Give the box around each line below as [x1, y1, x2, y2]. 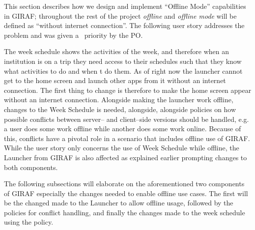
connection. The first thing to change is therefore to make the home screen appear [4, 85, 252, 95]
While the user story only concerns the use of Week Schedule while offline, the [4, 143, 239, 153]
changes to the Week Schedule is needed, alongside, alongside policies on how [4, 104, 236, 114]
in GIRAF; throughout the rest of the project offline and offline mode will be [4, 10, 237, 21]
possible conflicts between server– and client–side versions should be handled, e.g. [4, 114, 249, 124]
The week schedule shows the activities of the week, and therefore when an [4, 46, 229, 57]
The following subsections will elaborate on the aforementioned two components [4, 178, 245, 189]
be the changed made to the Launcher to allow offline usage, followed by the [4, 198, 233, 208]
